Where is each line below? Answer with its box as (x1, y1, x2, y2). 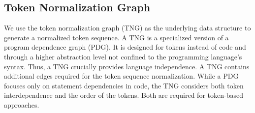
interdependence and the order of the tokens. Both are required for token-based (4, 90, 243, 100)
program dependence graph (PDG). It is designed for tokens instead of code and (4, 42, 246, 52)
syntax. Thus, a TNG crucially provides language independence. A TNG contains (4, 61, 250, 71)
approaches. (4, 99, 39, 110)
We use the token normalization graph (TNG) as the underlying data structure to (4, 23, 251, 33)
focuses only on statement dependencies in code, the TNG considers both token (4, 80, 244, 90)
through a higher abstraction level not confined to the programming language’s (4, 51, 242, 61)
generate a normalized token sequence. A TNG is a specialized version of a (4, 32, 229, 42)
